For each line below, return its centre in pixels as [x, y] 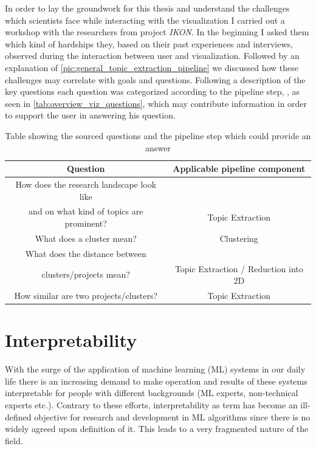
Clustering [239, 238]
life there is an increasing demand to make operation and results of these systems [156, 381]
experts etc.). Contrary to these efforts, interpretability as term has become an [151, 404]
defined [18, 416]
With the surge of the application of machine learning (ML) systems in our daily [155, 369]
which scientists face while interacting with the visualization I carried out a [145, 20]
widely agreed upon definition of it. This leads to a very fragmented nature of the [157, 429]
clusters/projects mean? [86, 274]
